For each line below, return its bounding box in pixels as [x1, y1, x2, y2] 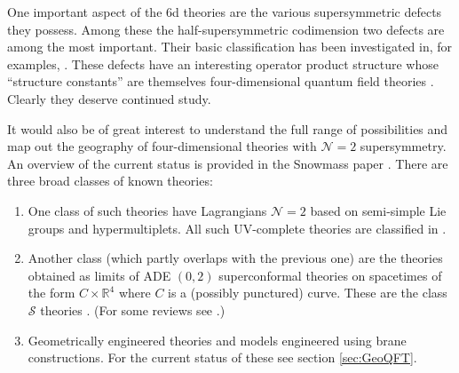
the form [28, 283, 75, 302]
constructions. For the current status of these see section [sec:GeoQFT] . [28, 348, 417, 367]
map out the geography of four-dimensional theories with [7, 137, 317, 155]
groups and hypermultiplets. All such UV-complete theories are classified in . [28, 218, 447, 237]
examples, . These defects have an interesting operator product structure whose [7, 54, 439, 73]
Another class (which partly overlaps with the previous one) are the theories [28, 249, 443, 267]
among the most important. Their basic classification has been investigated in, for [7, 37, 453, 56]
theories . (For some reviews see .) [40, 300, 226, 319]
